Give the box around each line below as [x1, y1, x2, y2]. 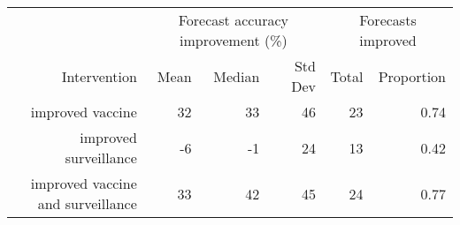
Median [213, 65, 260, 86]
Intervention [61, 65, 137, 86]
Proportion [378, 65, 446, 86]
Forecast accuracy [178, 10, 289, 30]
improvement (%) [179, 30, 287, 50]
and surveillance [37, 193, 137, 214]
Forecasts [359, 10, 417, 30]
